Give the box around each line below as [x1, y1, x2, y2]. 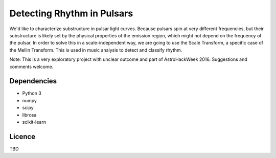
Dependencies [9, 77, 57, 85]
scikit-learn [22, 119, 46, 125]
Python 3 [22, 90, 42, 97]
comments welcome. [9, 63, 54, 70]
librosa [22, 111, 37, 118]
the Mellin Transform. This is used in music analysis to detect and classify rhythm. [9, 47, 182, 53]
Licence [9, 132, 36, 141]
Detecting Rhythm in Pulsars [9, 8, 133, 19]
